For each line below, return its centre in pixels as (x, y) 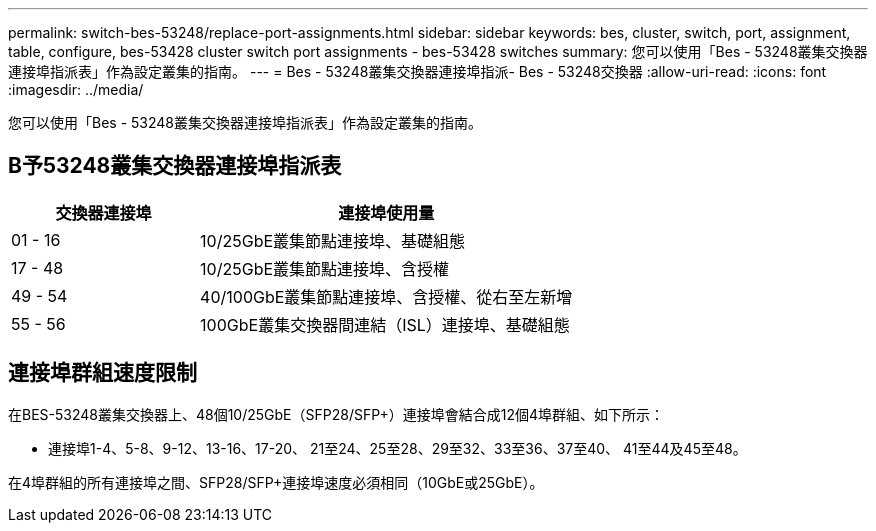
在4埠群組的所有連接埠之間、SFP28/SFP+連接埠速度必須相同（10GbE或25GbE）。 (276, 482)
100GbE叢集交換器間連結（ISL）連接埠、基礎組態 (385, 324)
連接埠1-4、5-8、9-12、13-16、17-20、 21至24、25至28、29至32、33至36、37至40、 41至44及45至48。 (397, 448)
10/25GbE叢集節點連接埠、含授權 (325, 268)
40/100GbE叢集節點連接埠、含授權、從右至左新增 (386, 296)
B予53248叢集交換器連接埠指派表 (175, 166)
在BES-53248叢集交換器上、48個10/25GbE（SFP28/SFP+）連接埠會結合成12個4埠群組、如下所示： (336, 414)
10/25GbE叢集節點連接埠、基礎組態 (333, 240)
